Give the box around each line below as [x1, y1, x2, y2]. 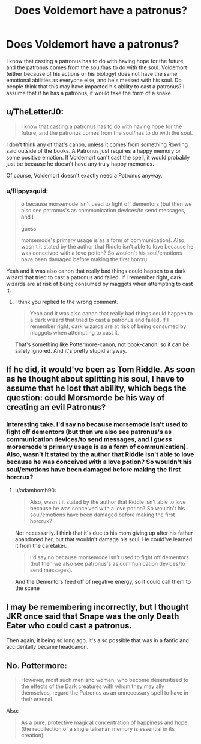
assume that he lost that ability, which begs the [6, 383, 187, 394]
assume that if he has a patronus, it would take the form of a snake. [6, 89, 173, 96]
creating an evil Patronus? [6, 402, 106, 412]
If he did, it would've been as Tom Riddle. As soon [6, 365, 196, 375]
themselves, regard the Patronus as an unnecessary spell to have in [20, 689, 189, 696]
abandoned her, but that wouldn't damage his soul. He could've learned [14, 535, 193, 542]
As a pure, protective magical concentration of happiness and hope [20, 719, 188, 726]
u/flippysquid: [6, 187, 49, 195]
